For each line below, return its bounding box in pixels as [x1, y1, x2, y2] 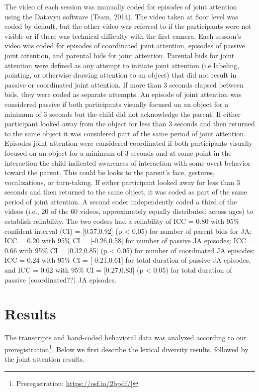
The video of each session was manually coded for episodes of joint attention [4, 1, 237, 11]
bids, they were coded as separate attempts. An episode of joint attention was [4, 89, 242, 99]
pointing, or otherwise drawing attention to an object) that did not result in [4, 70, 237, 80]
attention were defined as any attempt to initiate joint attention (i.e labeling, [4, 60, 240, 70]
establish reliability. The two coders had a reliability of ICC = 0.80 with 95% [4, 216, 240, 226]
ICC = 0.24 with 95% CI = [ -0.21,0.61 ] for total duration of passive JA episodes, [4, 255, 251, 265]
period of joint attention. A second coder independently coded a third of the [4, 196, 237, 206]
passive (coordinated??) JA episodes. [4, 274, 116, 285]
